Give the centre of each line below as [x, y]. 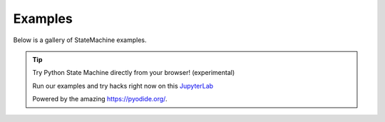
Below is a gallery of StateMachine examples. [80, 40]
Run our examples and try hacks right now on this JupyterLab [123, 86]
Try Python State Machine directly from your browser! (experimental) [134, 73]
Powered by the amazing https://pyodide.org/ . [100, 99]
